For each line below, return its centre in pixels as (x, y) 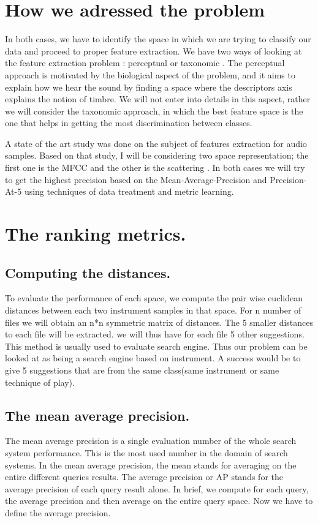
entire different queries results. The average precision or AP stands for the (144, 477)
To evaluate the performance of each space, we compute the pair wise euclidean (154, 298)
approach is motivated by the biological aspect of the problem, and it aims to (150, 74)
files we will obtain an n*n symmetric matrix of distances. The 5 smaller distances (159, 322)
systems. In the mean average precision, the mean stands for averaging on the (151, 465)
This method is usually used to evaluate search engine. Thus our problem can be (156, 346)
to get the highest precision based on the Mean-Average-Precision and (136, 179)
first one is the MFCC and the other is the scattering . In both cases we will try (155, 167)
